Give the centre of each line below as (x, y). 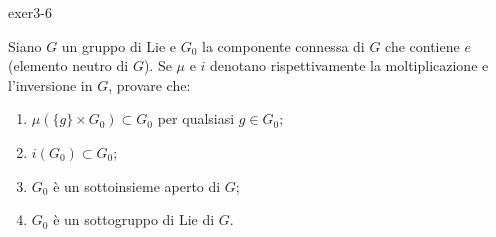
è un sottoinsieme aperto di (137, 185)
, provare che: (149, 84)
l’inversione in (50, 84)
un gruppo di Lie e (119, 45)
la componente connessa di (283, 45)
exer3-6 (30, 12)
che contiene (422, 45)
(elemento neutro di (68, 65)
